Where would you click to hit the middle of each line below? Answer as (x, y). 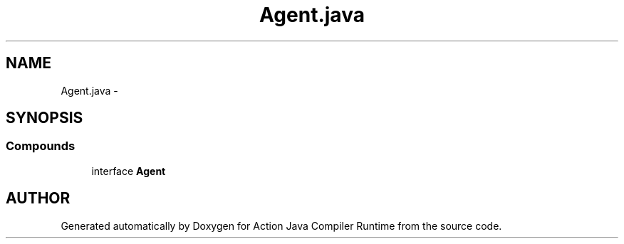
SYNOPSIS (45, 118)
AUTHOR (38, 198)
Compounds (41, 146)
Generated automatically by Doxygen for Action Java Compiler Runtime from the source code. (281, 226)
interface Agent (129, 171)
